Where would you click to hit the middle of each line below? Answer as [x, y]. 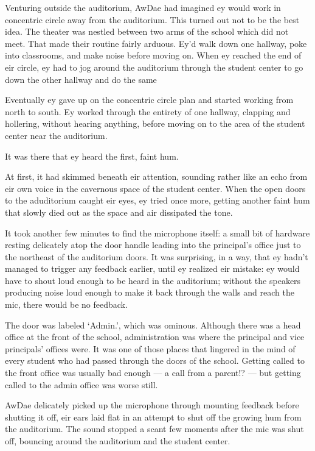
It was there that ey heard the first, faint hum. [92, 156]
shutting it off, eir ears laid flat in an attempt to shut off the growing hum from [153, 417]
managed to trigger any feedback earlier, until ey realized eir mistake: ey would [152, 268]
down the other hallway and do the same [81, 79]
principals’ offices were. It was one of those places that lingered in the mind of [150, 348]
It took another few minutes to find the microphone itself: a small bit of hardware [157, 233]
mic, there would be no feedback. [66, 304]
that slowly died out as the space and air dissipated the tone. [119, 212]
